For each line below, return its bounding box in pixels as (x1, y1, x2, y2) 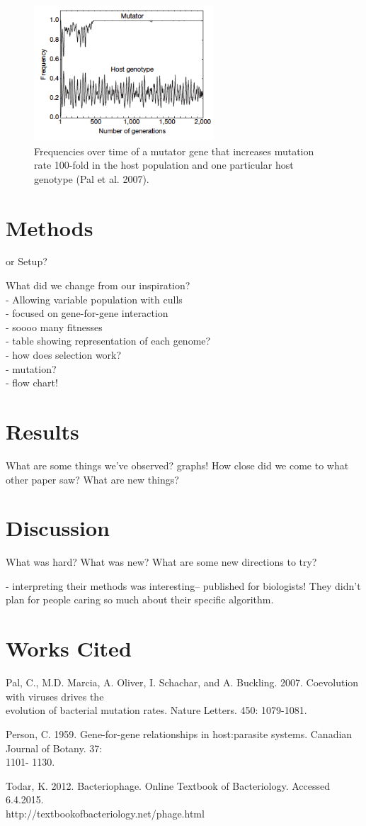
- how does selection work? (6, 347, 122, 362)
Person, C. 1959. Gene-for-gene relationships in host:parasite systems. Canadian (6, 726, 353, 741)
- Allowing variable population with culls (6, 291, 183, 306)
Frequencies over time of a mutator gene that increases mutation (34, 143, 314, 158)
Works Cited (6, 634, 132, 663)
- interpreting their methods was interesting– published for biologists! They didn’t (6, 578, 361, 593)
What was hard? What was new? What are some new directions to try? (6, 554, 317, 569)
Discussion (6, 513, 110, 542)
